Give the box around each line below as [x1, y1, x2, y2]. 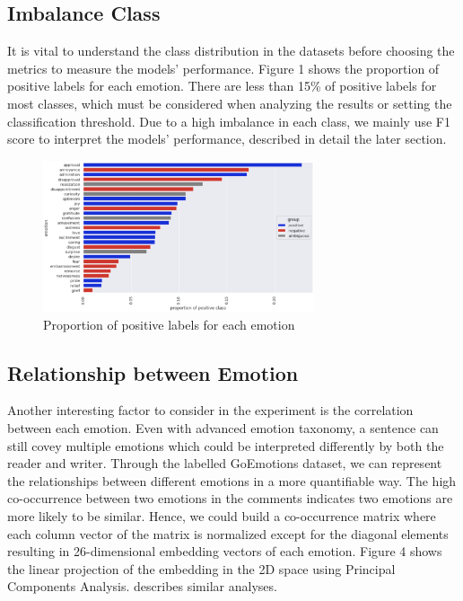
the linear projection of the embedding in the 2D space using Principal [7, 559, 396, 578]
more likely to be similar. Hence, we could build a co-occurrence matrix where [7, 507, 436, 526]
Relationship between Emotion [7, 358, 299, 386]
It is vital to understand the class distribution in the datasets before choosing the [7, 41, 455, 60]
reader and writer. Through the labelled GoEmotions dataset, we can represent [7, 454, 442, 473]
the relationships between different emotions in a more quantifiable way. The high [7, 471, 457, 490]
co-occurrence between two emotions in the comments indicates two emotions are [7, 489, 453, 508]
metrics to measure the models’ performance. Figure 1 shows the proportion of [7, 58, 440, 77]
